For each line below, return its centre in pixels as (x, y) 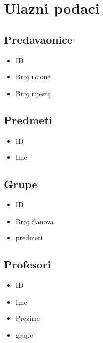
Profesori (28, 264)
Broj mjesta (33, 93)
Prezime (28, 318)
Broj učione (33, 77)
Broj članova (34, 221)
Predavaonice (38, 39)
